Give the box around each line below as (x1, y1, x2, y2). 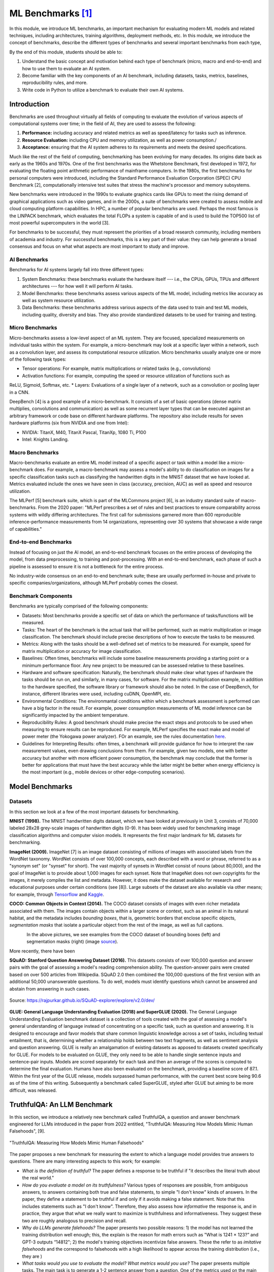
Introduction (9, 100, 50, 109)
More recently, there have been (9, 948, 76, 954)
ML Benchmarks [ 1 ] (9, 8, 92, 19)
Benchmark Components (9, 593, 73, 600)
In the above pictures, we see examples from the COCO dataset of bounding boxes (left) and (26, 931, 221, 937)
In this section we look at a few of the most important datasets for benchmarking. (9, 808, 180, 815)
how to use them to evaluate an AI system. (22, 65, 111, 71)
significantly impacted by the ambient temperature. (22, 712, 129, 718)
